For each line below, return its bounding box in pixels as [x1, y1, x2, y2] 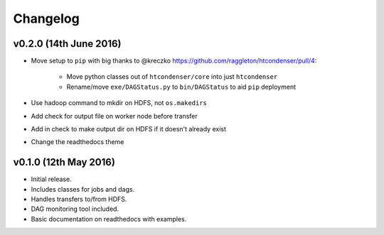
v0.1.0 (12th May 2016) [13, 156, 115, 168]
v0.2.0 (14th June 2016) [13, 38, 122, 50]
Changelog [13, 11, 80, 26]
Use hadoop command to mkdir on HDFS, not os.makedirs [31, 99, 208, 107]
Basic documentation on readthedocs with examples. [31, 214, 187, 223]
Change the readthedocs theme [31, 138, 124, 146]
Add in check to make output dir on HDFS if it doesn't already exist [31, 125, 227, 133]
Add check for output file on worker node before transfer [31, 111, 198, 120]
